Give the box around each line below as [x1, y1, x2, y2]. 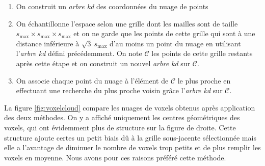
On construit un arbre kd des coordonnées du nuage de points [16, 1, 208, 11]
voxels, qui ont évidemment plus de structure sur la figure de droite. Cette [4, 122, 236, 132]
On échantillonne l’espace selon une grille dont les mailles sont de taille [16, 18, 238, 29]
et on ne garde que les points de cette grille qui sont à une [73, 28, 255, 39]
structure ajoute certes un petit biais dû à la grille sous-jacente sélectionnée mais [4, 132, 256, 143]
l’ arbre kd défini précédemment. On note [16, 48, 142, 59]
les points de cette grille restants [151, 48, 253, 59]
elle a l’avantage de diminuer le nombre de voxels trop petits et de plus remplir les [4, 142, 261, 153]
